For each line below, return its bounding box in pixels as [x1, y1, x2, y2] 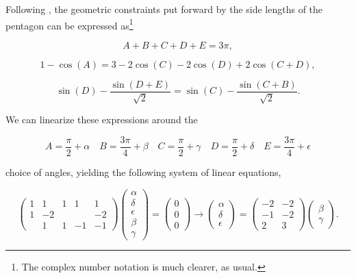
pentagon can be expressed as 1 [5, 16, 133, 32]
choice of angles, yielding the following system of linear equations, [5, 164, 281, 179]
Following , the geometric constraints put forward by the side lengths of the [5, 2, 323, 16]
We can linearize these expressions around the [5, 112, 198, 127]
